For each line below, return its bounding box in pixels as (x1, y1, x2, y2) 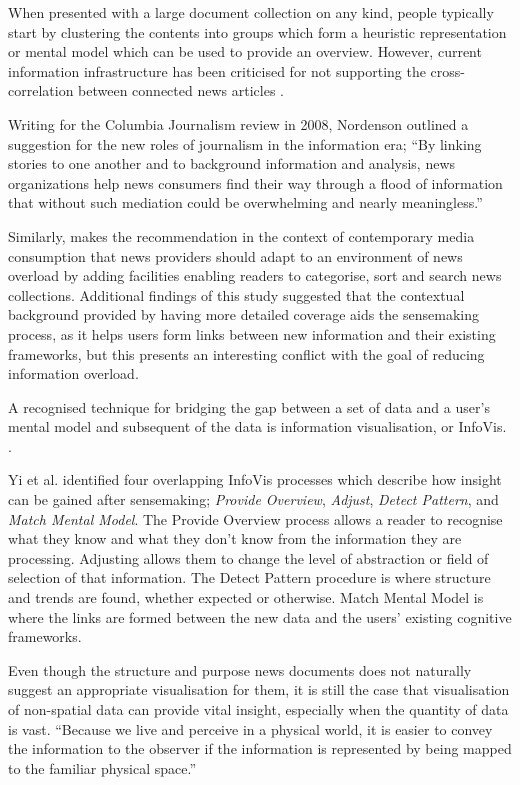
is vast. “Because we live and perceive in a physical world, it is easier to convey (8, 718, 493, 739)
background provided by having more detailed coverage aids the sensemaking (8, 304, 479, 325)
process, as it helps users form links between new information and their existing (8, 323, 496, 344)
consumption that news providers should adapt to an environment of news (8, 245, 463, 266)
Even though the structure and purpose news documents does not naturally (8, 659, 472, 680)
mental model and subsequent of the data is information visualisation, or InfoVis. (8, 416, 507, 437)
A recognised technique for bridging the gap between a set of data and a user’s (8, 396, 490, 417)
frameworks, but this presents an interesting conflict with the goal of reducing (8, 343, 485, 364)
